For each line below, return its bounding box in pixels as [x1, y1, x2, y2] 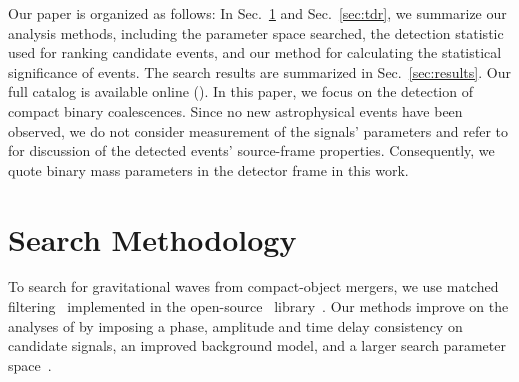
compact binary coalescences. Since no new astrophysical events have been [8, 100, 463, 121]
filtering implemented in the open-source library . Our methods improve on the [8, 296, 509, 317]
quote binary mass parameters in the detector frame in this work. [8, 159, 409, 180]
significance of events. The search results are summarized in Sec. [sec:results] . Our [8, 61, 511, 82]
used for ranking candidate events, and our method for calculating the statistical [8, 42, 502, 63]
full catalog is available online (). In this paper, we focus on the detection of [8, 81, 473, 102]
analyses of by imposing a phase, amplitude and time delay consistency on [8, 315, 463, 336]
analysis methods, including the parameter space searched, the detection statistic [8, 22, 504, 43]
